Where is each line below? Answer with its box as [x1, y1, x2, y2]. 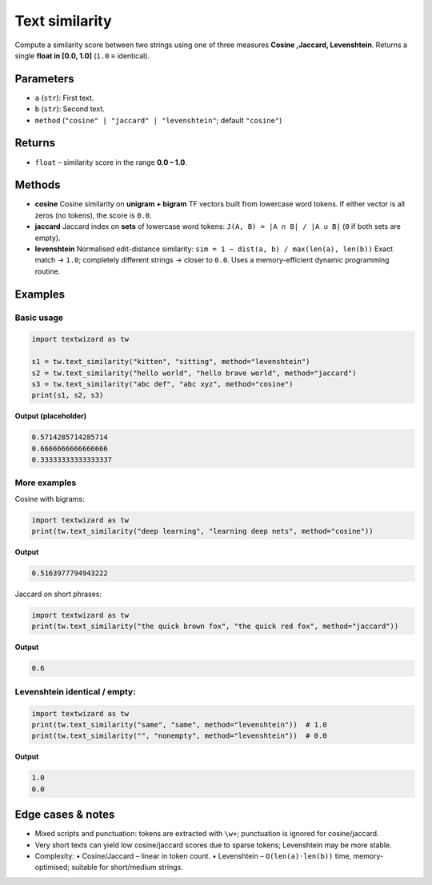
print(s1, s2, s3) [31, 390, 104, 400]
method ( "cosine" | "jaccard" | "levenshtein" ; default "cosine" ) [34, 115, 282, 125]
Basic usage [14, 312, 64, 323]
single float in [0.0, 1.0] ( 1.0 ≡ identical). [14, 50, 150, 60]
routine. [34, 266, 61, 276]
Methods [14, 178, 61, 192]
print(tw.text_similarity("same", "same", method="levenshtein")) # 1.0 [31, 720, 327, 729]
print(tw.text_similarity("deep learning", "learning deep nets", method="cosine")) [31, 527, 374, 536]
